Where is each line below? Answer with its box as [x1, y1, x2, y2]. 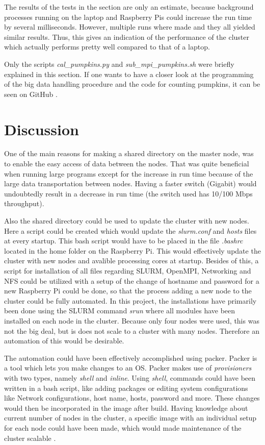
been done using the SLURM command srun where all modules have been [4, 305, 235, 316]
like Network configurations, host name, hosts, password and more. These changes [4, 392, 260, 403]
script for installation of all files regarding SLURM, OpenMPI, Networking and [4, 265, 251, 276]
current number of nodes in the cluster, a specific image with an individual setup [4, 412, 257, 423]
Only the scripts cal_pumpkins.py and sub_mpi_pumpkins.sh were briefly [4, 58, 234, 69]
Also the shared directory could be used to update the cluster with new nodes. [4, 215, 249, 226]
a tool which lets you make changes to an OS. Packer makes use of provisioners [4, 362, 252, 373]
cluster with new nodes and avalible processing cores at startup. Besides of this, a [4, 255, 259, 266]
